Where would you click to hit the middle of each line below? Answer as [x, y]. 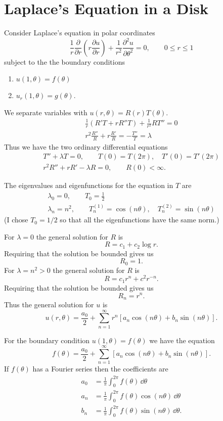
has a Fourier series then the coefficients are [100, 369]
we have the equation [182, 340]
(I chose [16, 220]
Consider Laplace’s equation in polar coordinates [80, 33]
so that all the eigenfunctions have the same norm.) [140, 220]
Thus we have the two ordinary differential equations [86, 146]
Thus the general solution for [49, 304]
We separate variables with [46, 112]
